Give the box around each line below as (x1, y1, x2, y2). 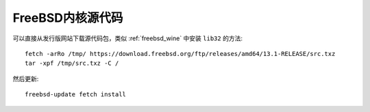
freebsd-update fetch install (25, 91, 127, 98)
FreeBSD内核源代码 (12, 10, 123, 25)
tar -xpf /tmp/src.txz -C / (25, 59, 119, 68)
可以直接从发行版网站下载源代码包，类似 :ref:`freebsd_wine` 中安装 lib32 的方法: (12, 34, 243, 42)
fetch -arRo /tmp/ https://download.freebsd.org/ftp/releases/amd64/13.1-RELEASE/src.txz (25, 50, 336, 57)
